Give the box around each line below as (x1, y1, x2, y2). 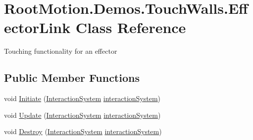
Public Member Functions (4, 70, 140, 85)
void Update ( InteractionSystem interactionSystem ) (4, 109, 161, 120)
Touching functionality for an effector (4, 46, 117, 56)
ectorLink (4, 17, 71, 37)
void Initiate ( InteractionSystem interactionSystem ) (4, 93, 161, 104)
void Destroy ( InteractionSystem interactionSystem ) (4, 126, 162, 137)
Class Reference (75, 17, 186, 37)
